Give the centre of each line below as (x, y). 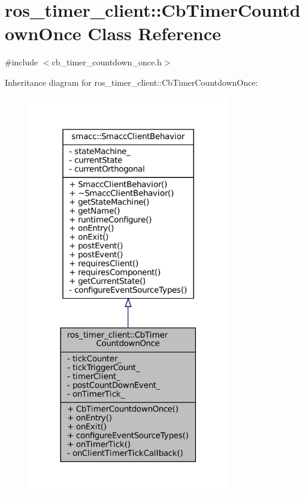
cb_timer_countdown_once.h (107, 62)
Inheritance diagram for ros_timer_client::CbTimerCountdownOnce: (132, 82)
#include (22, 62)
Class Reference (154, 33)
